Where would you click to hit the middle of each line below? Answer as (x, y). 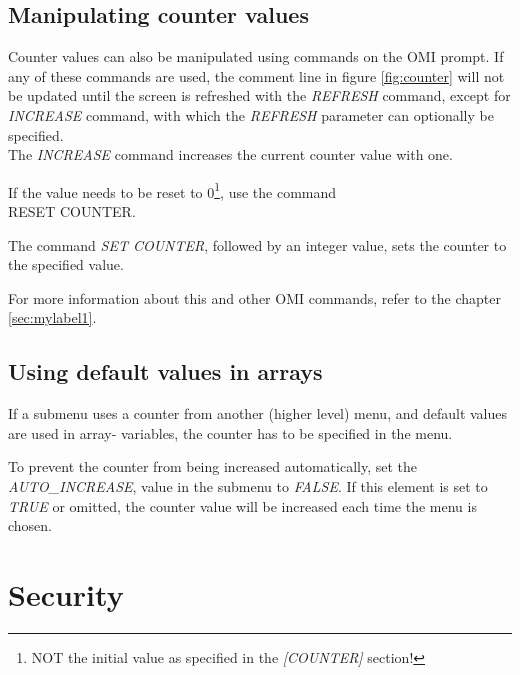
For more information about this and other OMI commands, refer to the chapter (254, 297)
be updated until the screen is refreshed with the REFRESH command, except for (259, 95)
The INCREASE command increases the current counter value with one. (230, 154)
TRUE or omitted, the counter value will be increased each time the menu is (242, 505)
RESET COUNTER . (72, 211)
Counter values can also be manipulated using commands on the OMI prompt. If (256, 56)
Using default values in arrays (165, 371)
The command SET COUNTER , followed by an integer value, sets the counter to (257, 244)
